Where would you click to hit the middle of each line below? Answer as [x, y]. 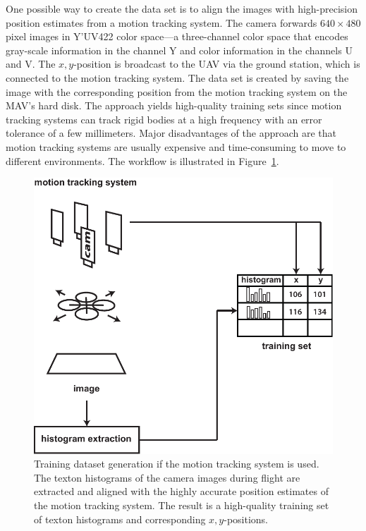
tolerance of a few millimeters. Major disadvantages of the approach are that [171, 133]
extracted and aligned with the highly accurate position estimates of [181, 491]
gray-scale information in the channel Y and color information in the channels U [179, 50]
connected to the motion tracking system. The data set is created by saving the [177, 77]
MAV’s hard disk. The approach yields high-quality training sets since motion [174, 105]
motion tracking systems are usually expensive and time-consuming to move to [176, 146]
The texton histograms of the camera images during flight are [167, 477]
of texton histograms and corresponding [120, 519]
